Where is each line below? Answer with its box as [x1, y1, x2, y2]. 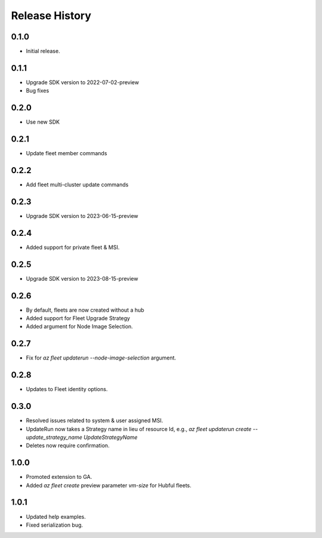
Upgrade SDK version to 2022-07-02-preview [26, 78, 140, 86]
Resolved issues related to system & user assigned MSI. [26, 417, 163, 424]
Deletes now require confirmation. [26, 442, 110, 449]
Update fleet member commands [26, 150, 107, 157]
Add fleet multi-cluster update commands [26, 181, 129, 188]
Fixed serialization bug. [26, 521, 83, 528]
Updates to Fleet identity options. [26, 386, 108, 393]
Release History [11, 9, 92, 22]
